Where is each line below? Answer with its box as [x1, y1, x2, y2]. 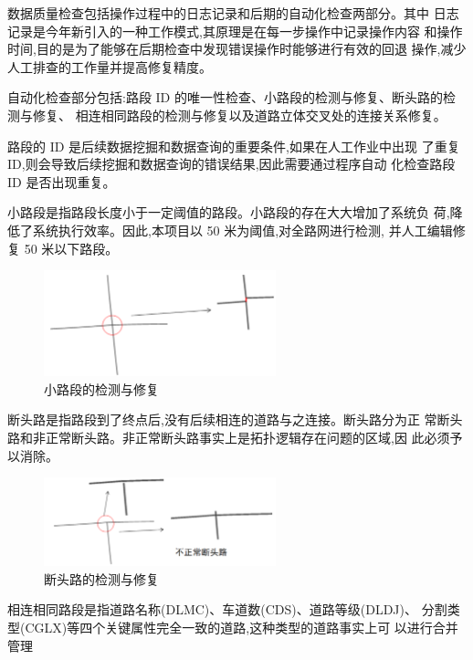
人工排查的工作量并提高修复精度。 [7, 57, 212, 76]
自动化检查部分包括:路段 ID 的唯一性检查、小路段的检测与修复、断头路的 [7, 88, 443, 107]
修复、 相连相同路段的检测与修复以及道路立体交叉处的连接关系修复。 [32, 105, 447, 124]
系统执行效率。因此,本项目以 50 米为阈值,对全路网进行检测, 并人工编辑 [32, 220, 453, 239]
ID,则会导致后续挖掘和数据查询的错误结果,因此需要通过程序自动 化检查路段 [7, 154, 456, 173]
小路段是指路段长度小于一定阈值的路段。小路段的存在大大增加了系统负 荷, [7, 203, 450, 222]
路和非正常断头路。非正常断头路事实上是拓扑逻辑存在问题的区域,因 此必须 [7, 427, 450, 446]
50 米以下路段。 [24, 238, 119, 257]
